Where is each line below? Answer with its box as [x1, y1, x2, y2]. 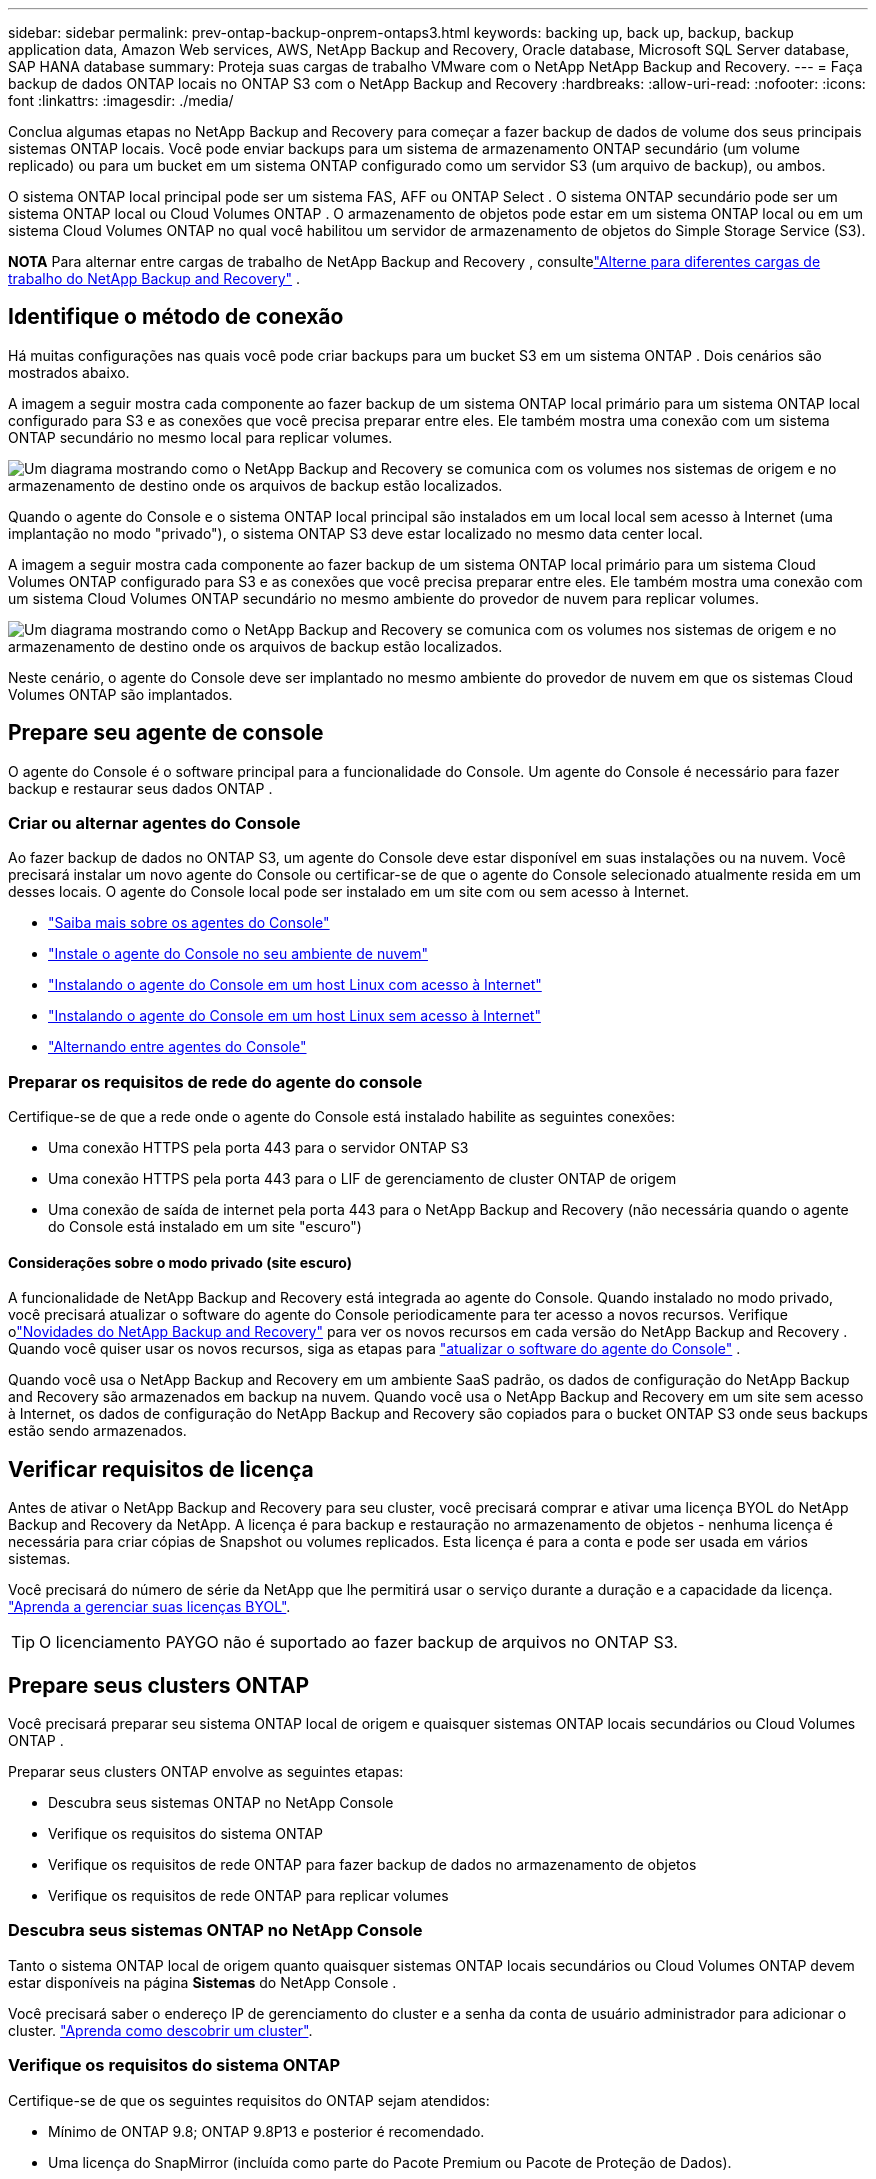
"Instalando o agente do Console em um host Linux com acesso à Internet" [48, 976, 542, 994]
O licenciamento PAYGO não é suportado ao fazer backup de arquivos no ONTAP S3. [39, 1632, 678, 1653]
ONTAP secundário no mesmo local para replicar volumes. [8, 428, 393, 446]
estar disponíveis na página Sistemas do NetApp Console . [8, 1973, 397, 1991]
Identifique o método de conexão [8, 304, 344, 330]
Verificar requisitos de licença [8, 1456, 314, 1482]
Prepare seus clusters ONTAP [8, 1672, 310, 1698]
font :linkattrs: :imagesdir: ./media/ [8, 92, 234, 109]
